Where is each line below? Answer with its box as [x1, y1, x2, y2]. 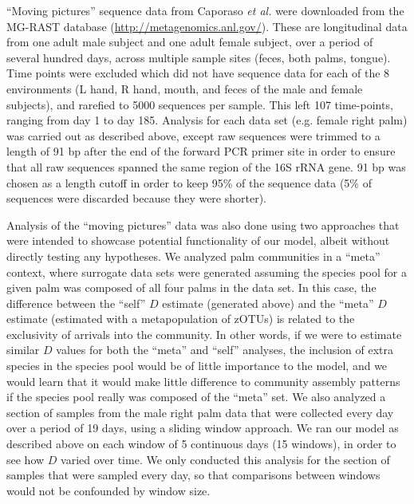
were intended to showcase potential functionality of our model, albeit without [6, 232, 390, 249]
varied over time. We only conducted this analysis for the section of [61, 451, 390, 467]
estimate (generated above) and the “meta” [162, 294, 374, 311]
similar [6, 341, 40, 358]
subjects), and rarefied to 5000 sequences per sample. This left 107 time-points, [6, 96, 393, 112]
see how [6, 451, 45, 467]
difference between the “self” [6, 294, 146, 311]
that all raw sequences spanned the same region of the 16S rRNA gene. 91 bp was [6, 158, 406, 175]
